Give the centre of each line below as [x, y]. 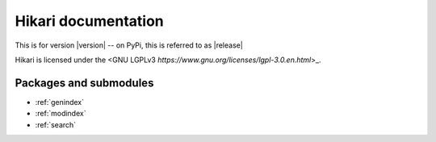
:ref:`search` [56, 124]
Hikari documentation [90, 21]
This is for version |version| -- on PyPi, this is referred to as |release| [129, 45]
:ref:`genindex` [60, 102]
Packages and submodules [84, 83]
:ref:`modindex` [61, 114]
